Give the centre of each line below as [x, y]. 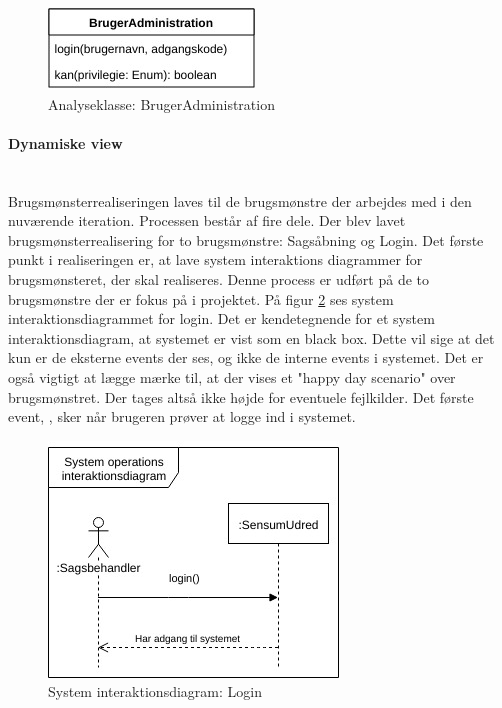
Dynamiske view [65, 142]
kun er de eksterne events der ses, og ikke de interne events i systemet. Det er [246, 357]
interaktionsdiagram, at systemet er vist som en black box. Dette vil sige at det [251, 337]
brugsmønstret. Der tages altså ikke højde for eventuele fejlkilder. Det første [241, 396]
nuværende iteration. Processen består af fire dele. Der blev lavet [207, 220]
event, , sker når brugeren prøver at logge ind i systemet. [182, 416]
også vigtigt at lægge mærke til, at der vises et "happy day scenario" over [232, 376]
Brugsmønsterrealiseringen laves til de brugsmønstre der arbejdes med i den [240, 200]
